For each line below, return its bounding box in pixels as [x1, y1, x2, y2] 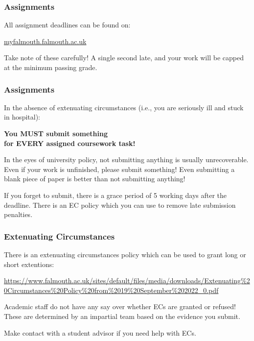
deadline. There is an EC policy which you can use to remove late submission [4, 199, 236, 210]
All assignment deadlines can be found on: [4, 20, 131, 30]
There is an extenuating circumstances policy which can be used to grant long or [4, 249, 246, 259]
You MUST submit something [4, 128, 108, 138]
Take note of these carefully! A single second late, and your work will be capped [4, 52, 244, 63]
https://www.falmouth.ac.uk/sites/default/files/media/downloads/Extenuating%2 [4, 275, 250, 286]
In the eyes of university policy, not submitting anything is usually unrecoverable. [4, 154, 249, 165]
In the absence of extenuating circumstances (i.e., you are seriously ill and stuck [4, 102, 244, 112]
